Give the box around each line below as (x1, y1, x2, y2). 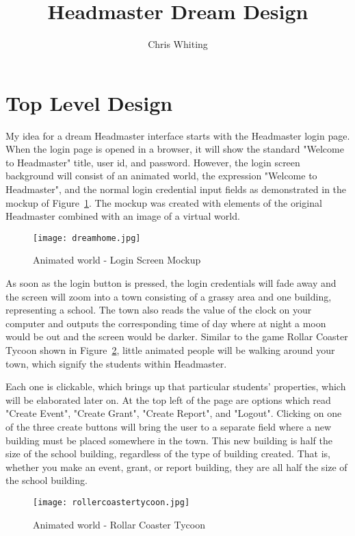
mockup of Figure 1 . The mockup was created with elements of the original (5, 195, 322, 209)
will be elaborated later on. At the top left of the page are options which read (5, 392, 331, 407)
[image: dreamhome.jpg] (33, 233, 141, 243)
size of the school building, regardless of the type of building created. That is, (5, 446, 330, 461)
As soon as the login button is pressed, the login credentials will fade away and (5, 276, 337, 290)
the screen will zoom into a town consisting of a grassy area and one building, (5, 289, 332, 303)
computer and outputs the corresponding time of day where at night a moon (5, 316, 326, 330)
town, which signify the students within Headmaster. (5, 356, 227, 370)
